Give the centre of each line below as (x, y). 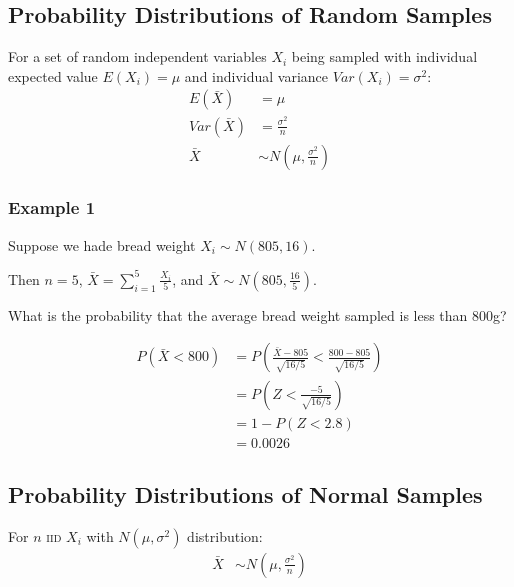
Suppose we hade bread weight (102, 244)
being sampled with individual (384, 56)
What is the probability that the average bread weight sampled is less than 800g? (257, 314)
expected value (53, 75)
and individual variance (256, 75)
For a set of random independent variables (137, 56)
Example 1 (52, 207)
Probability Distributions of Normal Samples (245, 493)
